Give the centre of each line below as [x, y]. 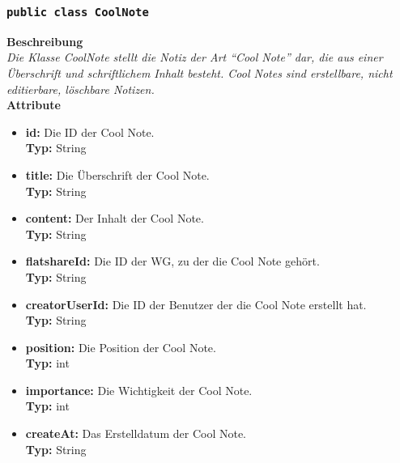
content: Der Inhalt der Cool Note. [115, 218]
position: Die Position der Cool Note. [121, 347]
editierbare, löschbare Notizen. [81, 89]
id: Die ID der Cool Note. [90, 132]
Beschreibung [45, 41]
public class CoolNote [78, 12]
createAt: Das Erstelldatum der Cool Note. [136, 433]
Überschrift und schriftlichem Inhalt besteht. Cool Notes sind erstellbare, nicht [200, 72]
